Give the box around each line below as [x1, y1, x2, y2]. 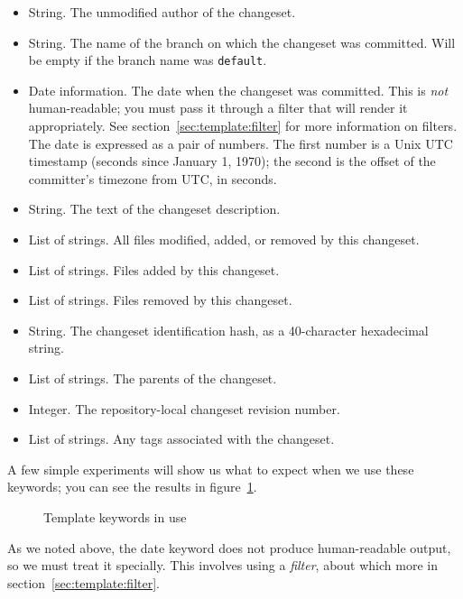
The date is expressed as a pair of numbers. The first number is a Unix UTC [28, 134, 453, 152]
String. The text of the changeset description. [28, 199, 281, 218]
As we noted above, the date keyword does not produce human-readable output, [7, 538, 451, 557]
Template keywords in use [43, 507, 187, 526]
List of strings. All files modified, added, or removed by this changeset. [28, 230, 420, 248]
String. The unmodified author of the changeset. [28, 3, 296, 21]
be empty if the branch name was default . [28, 51, 267, 69]
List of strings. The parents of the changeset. [28, 368, 277, 387]
